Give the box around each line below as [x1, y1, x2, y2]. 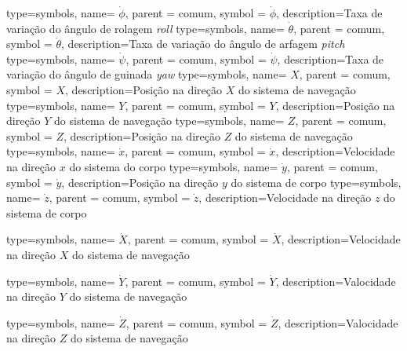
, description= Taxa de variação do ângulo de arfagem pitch [61, 35, 345, 52]
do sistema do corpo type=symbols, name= [69, 158, 278, 174]
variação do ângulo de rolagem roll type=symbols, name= [6, 20, 285, 36]
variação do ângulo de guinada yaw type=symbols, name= [6, 66, 287, 82]
